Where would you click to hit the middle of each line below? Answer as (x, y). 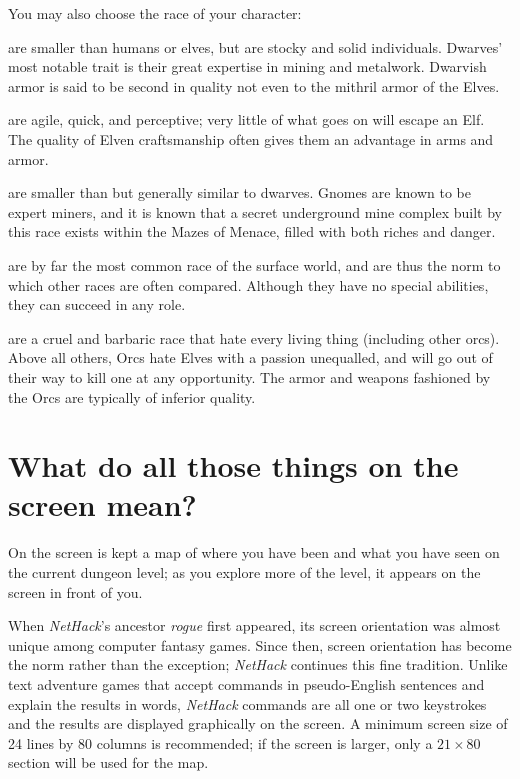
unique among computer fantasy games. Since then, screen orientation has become (260, 644)
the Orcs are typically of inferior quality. (132, 396)
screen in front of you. (75, 591)
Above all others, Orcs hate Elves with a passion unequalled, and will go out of (250, 357)
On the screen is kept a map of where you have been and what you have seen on (254, 552)
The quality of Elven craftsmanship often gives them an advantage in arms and (251, 138)
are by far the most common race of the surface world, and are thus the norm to (254, 264)
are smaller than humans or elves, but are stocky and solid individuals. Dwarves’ (255, 46)
